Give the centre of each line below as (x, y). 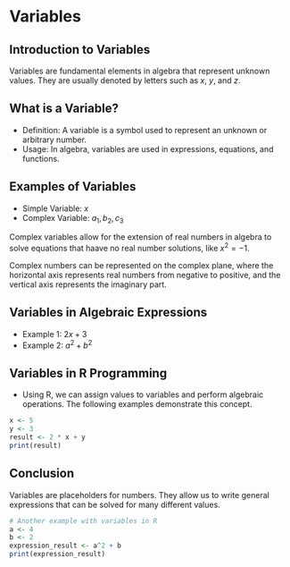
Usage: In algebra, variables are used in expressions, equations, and (148, 148)
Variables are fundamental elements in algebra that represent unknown (140, 71)
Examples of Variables (73, 186)
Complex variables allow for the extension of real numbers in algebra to (141, 237)
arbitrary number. (54, 140)
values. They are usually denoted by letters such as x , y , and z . (125, 80)
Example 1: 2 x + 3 (54, 334)
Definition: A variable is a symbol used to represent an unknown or (145, 130)
